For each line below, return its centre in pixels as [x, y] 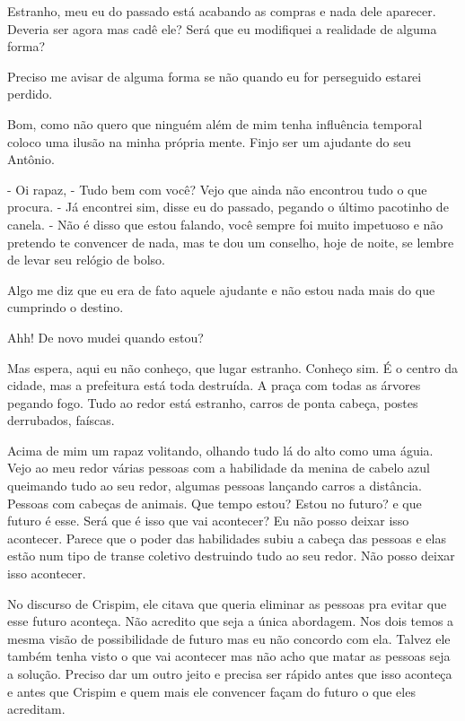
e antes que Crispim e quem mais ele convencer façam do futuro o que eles [211, 691]
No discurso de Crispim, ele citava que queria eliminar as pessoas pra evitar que [227, 603]
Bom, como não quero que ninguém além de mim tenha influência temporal [215, 123]
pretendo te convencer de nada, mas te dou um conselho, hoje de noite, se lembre [231, 242]
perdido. [30, 94]
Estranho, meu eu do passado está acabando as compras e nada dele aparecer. [222, 11]
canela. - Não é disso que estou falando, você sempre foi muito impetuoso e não [225, 224]
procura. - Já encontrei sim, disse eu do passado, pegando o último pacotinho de [228, 207]
